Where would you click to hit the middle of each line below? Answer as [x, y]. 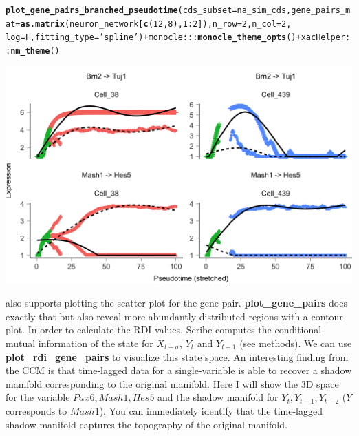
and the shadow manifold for [218, 397]
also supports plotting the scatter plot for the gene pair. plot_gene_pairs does [176, 303]
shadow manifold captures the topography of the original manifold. [146, 424]
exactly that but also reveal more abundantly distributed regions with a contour [174, 316]
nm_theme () [35, 51]
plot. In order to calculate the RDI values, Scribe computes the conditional [164, 330]
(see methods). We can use [296, 343]
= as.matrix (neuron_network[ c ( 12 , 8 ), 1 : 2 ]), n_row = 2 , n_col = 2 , [153, 24]
